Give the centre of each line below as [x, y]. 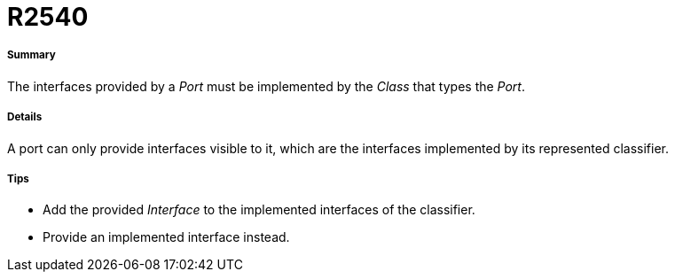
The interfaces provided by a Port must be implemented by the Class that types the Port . [266, 86]
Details [25, 117]
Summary [31, 55]
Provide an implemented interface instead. [166, 237]
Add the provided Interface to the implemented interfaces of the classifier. [259, 210]
